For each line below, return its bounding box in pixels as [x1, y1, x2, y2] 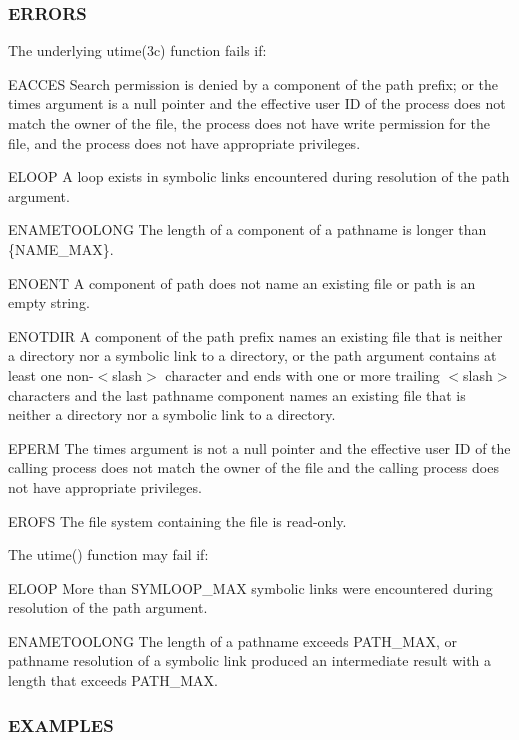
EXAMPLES [8, 712, 114, 737]
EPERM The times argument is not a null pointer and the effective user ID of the [8, 437, 511, 458]
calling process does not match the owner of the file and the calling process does [8, 457, 499, 478]
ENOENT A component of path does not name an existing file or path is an [8, 272, 476, 293]
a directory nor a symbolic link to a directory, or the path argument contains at [8, 345, 497, 366]
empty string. [8, 292, 90, 313]
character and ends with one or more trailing [165, 364, 440, 385]
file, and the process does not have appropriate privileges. [8, 132, 361, 153]
